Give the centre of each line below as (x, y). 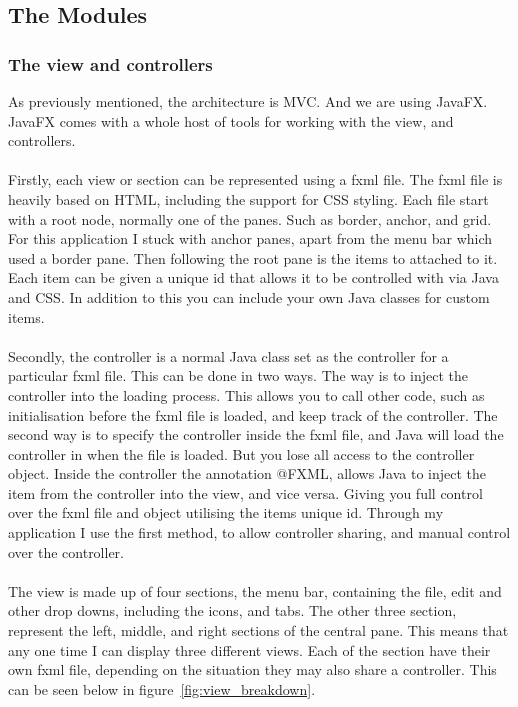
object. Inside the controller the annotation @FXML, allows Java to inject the (247, 473)
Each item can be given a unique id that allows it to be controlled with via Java (253, 277)
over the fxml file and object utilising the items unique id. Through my (226, 512)
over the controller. (66, 551)
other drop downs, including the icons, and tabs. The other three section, (232, 610)
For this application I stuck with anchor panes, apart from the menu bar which (250, 238)
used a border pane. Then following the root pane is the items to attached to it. (253, 257)
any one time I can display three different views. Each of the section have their (249, 649)
